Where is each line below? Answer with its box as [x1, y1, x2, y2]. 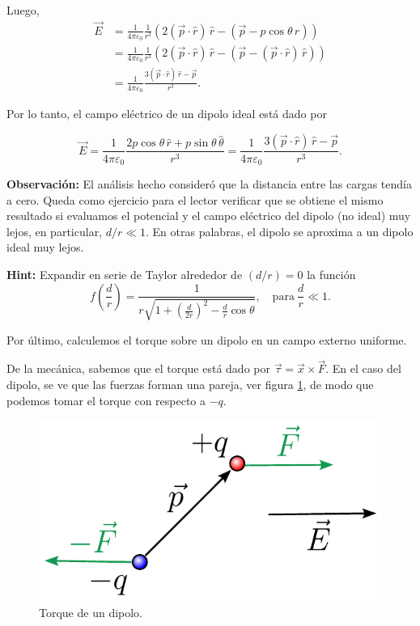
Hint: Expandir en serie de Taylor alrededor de [6, 265, 243, 282]
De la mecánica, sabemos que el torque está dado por [6, 360, 270, 377]
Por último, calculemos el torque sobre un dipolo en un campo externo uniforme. [6, 331, 407, 348]
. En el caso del [325, 360, 401, 377]
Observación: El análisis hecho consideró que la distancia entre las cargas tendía [6, 176, 412, 192]
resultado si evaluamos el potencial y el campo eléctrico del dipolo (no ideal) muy [6, 207, 411, 224]
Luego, [6, 2, 40, 18]
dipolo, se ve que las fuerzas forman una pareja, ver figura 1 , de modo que [6, 375, 374, 392]
